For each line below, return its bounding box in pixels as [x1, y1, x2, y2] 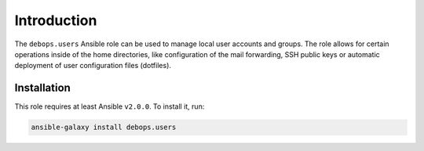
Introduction [14, 12, 97, 29]
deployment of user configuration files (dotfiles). [14, 61, 172, 70]
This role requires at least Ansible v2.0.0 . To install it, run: [14, 102, 205, 111]
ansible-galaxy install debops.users [31, 123, 177, 132]
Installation [14, 81, 71, 95]
